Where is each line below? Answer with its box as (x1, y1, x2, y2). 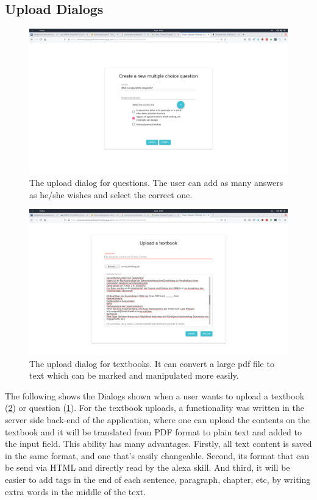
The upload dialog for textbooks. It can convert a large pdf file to (29, 357, 274, 370)
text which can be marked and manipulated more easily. (29, 369, 239, 382)
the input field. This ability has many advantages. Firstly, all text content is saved (5, 437, 312, 450)
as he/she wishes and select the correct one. (29, 188, 193, 201)
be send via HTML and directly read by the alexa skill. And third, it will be (5, 461, 290, 474)
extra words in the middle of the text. (5, 485, 146, 498)
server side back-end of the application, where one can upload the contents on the (5, 413, 310, 426)
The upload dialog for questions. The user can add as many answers (29, 176, 283, 189)
